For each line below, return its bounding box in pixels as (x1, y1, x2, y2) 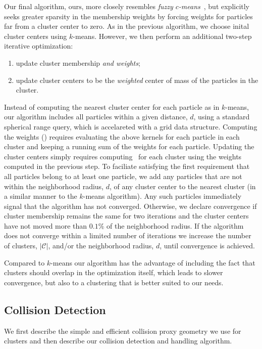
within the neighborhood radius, (4, 181, 103, 191)
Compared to (4, 257, 45, 268)
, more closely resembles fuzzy (81, 1, 173, 11)
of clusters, (4, 240, 37, 251)
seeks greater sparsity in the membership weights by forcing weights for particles (4, 11, 253, 21)
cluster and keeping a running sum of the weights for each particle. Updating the (4, 141, 254, 152)
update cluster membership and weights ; (16, 57, 140, 68)
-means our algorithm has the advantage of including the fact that (50, 257, 255, 268)
